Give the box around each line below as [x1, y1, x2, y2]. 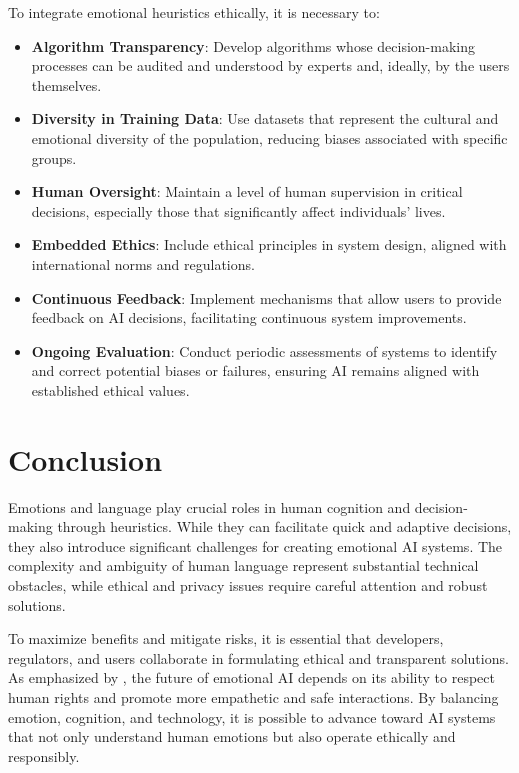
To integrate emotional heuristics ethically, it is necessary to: [8, 2, 380, 22]
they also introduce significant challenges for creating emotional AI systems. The [8, 535, 503, 556]
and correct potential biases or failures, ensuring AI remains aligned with [31, 360, 480, 381]
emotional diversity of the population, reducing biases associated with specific [31, 127, 508, 148]
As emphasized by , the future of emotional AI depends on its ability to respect [8, 667, 495, 688]
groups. [31, 147, 77, 168]
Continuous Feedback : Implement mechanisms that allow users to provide [31, 287, 502, 308]
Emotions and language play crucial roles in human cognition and [8, 496, 411, 517]
